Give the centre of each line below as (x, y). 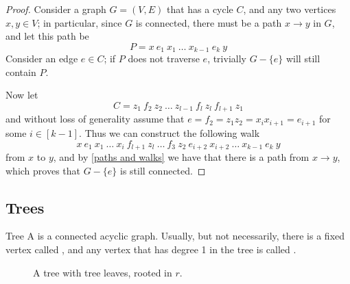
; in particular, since (80, 22)
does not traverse (164, 59)
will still (303, 59)
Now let (22, 95)
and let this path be (47, 36)
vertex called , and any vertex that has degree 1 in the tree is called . (151, 249)
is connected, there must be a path (209, 22)
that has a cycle (200, 9)
